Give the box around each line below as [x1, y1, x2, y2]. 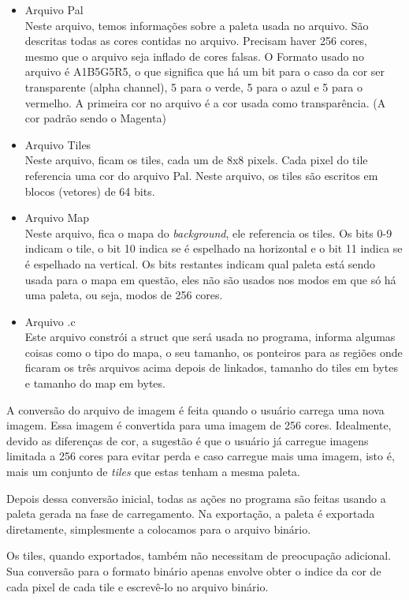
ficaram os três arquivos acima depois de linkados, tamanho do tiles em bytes [24, 359, 398, 376]
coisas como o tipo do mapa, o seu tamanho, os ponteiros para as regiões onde [24, 343, 403, 360]
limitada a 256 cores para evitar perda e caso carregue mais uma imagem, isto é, [6, 448, 395, 464]
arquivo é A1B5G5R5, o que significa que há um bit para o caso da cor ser [24, 63, 385, 80]
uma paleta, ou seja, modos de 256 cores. [24, 287, 223, 303]
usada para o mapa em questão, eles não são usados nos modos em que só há [24, 271, 396, 287]
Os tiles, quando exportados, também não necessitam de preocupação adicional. [6, 547, 392, 564]
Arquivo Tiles [24, 136, 91, 152]
